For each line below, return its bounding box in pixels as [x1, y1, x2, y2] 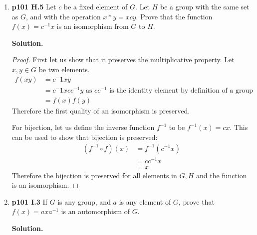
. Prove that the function [136, 11, 213, 21]
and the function [196, 170, 247, 180]
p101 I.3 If [11, 196, 47, 207]
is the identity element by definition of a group [109, 87, 254, 94]
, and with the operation [26, 11, 101, 21]
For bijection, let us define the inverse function [11, 122, 155, 132]
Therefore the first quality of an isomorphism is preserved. [11, 105, 190, 116]
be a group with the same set [160, 1, 250, 11]
